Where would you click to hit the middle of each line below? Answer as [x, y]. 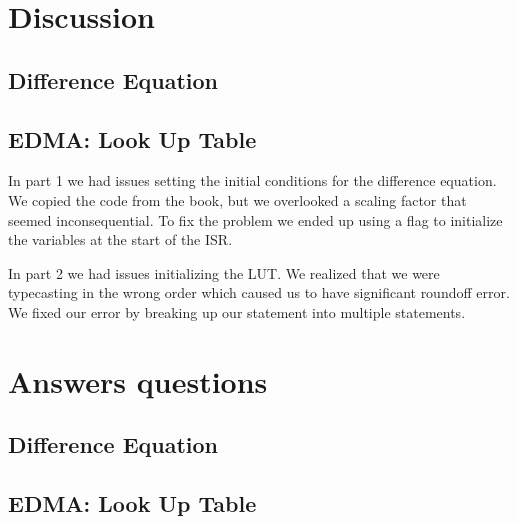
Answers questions [138, 380]
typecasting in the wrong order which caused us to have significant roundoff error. [259, 292]
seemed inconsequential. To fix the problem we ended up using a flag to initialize [255, 219]
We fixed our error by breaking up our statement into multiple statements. [237, 311]
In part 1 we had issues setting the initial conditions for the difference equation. [252, 180]
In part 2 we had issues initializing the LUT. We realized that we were [224, 272]
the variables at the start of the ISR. [120, 239]
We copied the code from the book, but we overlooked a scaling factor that [237, 199]
